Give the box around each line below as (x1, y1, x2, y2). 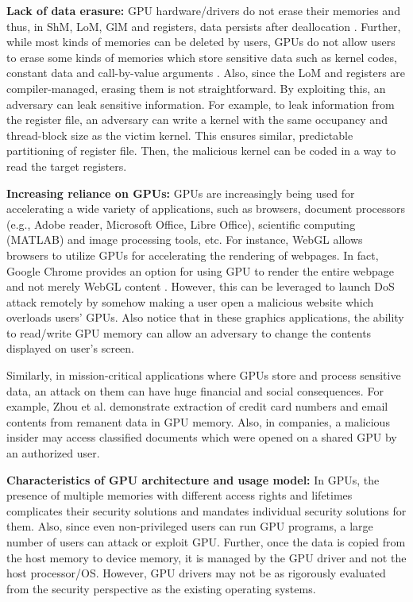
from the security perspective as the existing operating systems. (6, 580, 316, 596)
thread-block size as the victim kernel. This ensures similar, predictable (6, 126, 353, 143)
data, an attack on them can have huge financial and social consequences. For (6, 382, 384, 399)
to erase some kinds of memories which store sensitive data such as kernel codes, (6, 48, 397, 65)
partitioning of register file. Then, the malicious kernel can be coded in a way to (6, 142, 396, 159)
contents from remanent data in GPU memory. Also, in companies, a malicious (6, 413, 390, 430)
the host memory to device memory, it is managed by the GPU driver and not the (6, 549, 407, 565)
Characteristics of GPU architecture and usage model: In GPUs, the (6, 471, 380, 488)
